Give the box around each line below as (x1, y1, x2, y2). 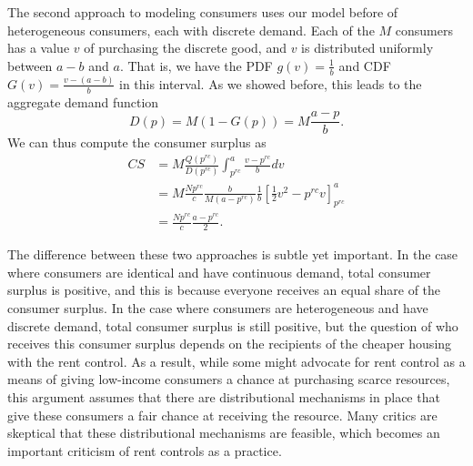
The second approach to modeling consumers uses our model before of (7, 3, 398, 21)
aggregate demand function (7, 92, 159, 111)
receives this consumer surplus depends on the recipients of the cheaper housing (7, 334, 452, 353)
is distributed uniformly (301, 38, 434, 57)
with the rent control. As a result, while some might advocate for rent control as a (7, 351, 466, 370)
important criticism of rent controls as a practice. (7, 441, 282, 460)
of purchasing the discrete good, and (84, 38, 287, 57)
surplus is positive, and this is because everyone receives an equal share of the (7, 280, 441, 299)
